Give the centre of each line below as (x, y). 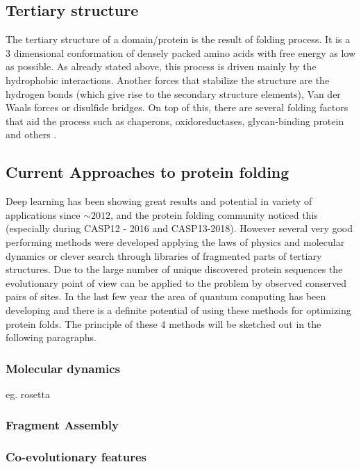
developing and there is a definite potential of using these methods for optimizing (178, 310)
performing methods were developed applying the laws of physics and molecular (175, 241)
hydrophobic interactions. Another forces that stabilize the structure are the (168, 80)
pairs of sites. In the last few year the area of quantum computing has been (166, 296)
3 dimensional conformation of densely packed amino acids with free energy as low (181, 52)
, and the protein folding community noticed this (214, 214)
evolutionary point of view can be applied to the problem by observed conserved (176, 282)
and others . (31, 134)
